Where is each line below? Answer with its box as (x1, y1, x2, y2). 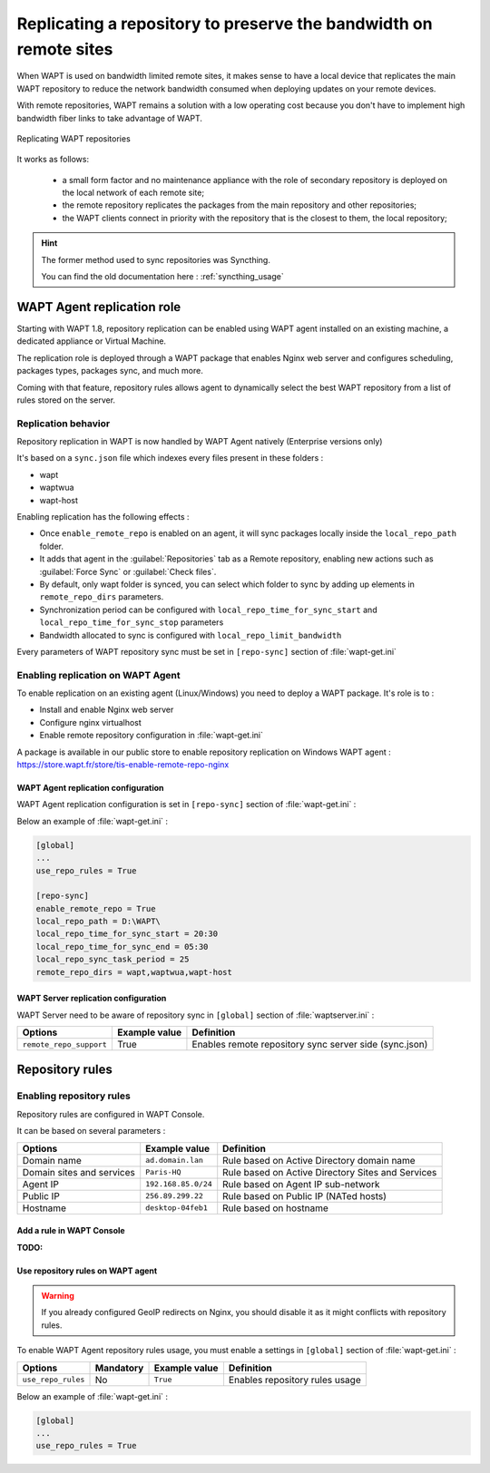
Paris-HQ (145, 1167, 181, 1177)
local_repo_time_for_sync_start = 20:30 (35, 929, 218, 939)
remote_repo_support (22, 1039, 108, 1049)
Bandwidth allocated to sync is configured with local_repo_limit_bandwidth (39, 629, 342, 640)
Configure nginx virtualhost (39, 717, 142, 727)
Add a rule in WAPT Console (16, 1225, 126, 1236)
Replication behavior (16, 417, 111, 430)
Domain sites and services (22, 1166, 135, 1178)
